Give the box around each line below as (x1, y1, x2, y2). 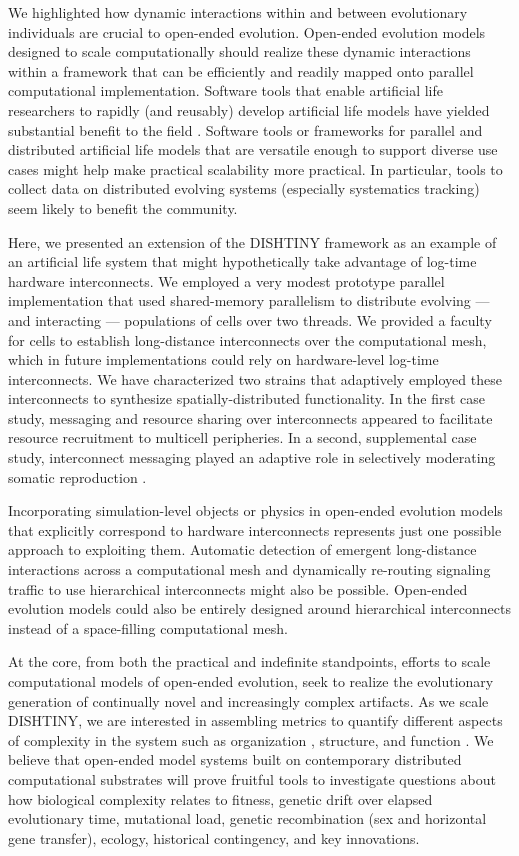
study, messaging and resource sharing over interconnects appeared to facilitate (8, 407, 493, 428)
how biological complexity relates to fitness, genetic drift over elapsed (8, 788, 433, 809)
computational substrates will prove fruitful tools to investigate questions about (8, 768, 496, 789)
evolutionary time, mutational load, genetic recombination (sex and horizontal (8, 808, 487, 829)
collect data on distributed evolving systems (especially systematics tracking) (8, 178, 480, 199)
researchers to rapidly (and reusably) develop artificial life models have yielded (8, 99, 490, 120)
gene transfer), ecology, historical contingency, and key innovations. (8, 827, 420, 848)
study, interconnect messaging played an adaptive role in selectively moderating (8, 447, 496, 468)
